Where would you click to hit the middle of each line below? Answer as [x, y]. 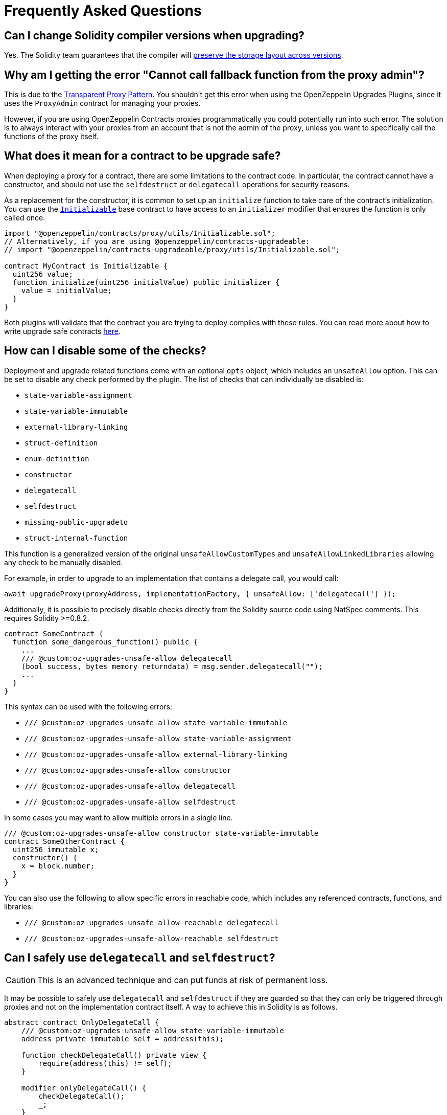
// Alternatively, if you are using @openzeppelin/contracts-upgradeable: [157, 241]
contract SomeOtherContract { [65, 841]
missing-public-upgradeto [76, 522]
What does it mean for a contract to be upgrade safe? [143, 156]
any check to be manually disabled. [64, 562]
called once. [25, 217]
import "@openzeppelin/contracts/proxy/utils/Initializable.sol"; [140, 233]
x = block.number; [58, 866]
